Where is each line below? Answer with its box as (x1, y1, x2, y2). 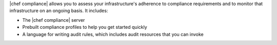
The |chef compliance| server (22, 17, 85, 23)
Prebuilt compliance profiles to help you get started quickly (22, 24, 147, 30)
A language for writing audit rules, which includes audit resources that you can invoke (22, 31, 204, 37)
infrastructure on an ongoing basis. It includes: (9, 8, 108, 14)
